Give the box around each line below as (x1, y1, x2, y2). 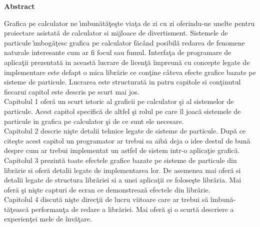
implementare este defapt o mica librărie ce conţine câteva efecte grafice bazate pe (4, 66, 256, 77)
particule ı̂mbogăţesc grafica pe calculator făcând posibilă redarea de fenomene (4, 37, 245, 47)
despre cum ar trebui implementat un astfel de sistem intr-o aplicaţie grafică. (4, 145, 240, 155)
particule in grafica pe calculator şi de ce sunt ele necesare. (4, 115, 184, 126)
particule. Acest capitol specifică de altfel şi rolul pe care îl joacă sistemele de (4, 105, 241, 116)
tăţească (4, 203, 29, 214)
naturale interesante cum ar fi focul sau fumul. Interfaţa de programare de (4, 47, 231, 57)
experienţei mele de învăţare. (4, 213, 92, 224)
